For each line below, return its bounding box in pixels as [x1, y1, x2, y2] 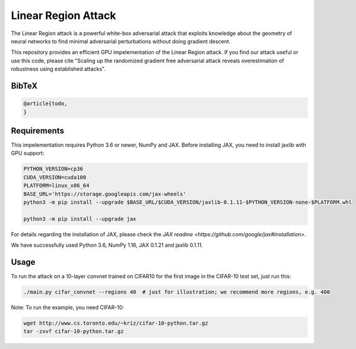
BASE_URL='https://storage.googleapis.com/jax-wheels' [23, 191, 186, 197]
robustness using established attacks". [11, 65, 106, 72]
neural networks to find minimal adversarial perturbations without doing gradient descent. [11, 37, 231, 45]
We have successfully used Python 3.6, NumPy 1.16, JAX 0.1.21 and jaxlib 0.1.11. [11, 242, 203, 249]
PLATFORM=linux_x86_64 [23, 182, 90, 189]
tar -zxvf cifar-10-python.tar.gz [23, 328, 124, 335]
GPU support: [11, 150, 44, 157]
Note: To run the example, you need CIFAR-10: [11, 303, 125, 311]
